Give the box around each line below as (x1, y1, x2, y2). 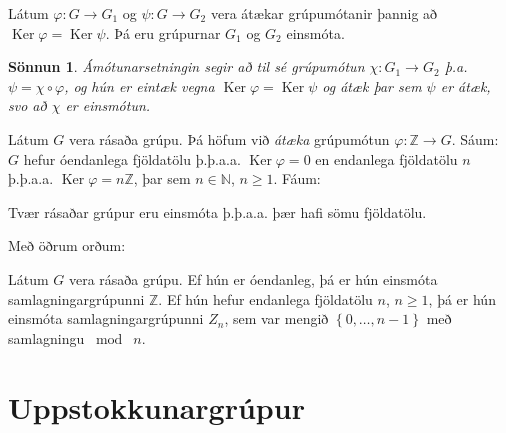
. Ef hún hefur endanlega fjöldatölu (158, 288, 373, 309)
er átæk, (440, 75, 491, 96)
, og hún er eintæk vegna (64, 75, 215, 96)
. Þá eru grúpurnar (105, 22, 221, 43)
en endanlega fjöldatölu (315, 148, 458, 169)
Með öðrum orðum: (8, 235, 126, 256)
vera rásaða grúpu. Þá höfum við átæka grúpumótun (68, 128, 390, 149)
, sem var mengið (224, 308, 329, 329)
